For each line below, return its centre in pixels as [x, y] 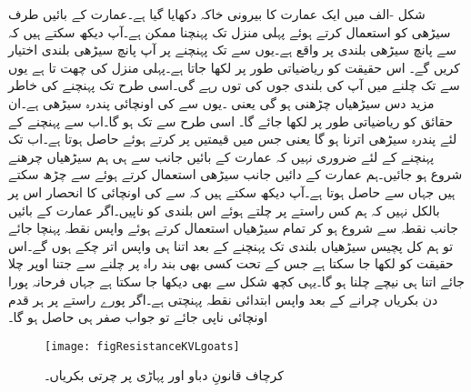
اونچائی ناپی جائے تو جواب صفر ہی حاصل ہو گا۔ [138, 317]
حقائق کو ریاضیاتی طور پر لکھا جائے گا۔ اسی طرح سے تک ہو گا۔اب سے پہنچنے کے [231, 121]
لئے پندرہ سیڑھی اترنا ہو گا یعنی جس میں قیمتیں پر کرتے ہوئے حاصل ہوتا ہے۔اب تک [233, 139]
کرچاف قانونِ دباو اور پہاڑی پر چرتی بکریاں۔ [164, 375]
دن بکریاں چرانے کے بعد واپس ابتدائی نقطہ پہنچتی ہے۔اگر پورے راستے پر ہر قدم [223, 299]
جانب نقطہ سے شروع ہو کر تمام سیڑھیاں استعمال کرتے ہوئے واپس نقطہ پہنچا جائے [233, 228]
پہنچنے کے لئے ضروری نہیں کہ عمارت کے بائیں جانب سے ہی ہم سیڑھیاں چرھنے [221, 156]
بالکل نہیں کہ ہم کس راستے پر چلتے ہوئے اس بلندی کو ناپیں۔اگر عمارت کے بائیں [224, 210]
